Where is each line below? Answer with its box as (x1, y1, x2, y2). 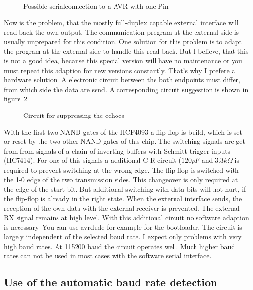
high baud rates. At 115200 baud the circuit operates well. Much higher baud (4, 241, 235, 251)
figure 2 (4, 94, 28, 104)
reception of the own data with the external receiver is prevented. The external (4, 203, 240, 213)
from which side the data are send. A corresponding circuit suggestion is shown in (4, 84, 249, 94)
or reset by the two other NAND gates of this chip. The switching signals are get (4, 136, 246, 146)
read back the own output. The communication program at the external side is (4, 27, 239, 37)
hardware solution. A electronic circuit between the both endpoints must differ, (4, 75, 240, 85)
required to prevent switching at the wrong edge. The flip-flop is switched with (4, 164, 239, 174)
